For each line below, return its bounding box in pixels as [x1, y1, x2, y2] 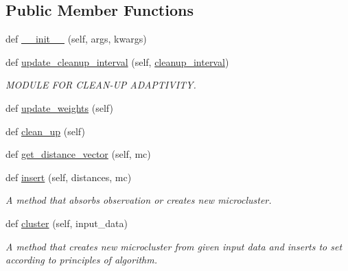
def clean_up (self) [5, 123, 85, 138]
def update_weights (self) [5, 100, 113, 115]
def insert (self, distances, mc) [5, 169, 132, 184]
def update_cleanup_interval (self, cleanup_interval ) [5, 54, 229, 69]
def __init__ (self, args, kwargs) [5, 32, 147, 46]
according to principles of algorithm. [5, 252, 157, 267]
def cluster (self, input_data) [5, 215, 128, 230]
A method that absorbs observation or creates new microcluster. [5, 193, 272, 207]
